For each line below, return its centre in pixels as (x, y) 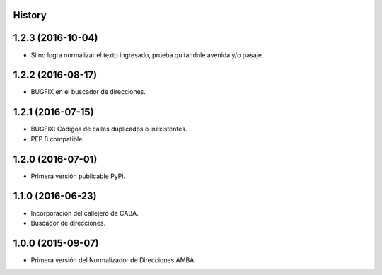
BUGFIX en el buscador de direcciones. (88, 92)
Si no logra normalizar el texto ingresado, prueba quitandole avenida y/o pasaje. (147, 55)
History (30, 15)
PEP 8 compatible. (58, 139)
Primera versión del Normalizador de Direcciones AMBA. (113, 260)
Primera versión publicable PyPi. (78, 176)
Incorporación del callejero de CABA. (85, 213)
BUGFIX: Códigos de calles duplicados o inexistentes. (109, 129)
